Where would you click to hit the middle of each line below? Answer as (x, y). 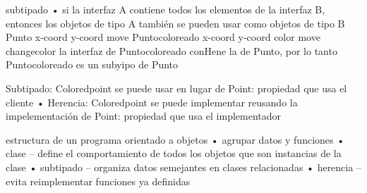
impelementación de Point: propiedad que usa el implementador (144, 116)
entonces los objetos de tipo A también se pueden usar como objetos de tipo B (175, 23)
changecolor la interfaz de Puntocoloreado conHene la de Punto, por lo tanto (172, 50)
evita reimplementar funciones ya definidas (98, 181)
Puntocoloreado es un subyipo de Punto (92, 64)
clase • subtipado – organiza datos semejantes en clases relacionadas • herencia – (183, 167)
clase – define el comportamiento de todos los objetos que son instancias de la (174, 153)
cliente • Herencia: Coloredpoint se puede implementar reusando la (152, 102)
